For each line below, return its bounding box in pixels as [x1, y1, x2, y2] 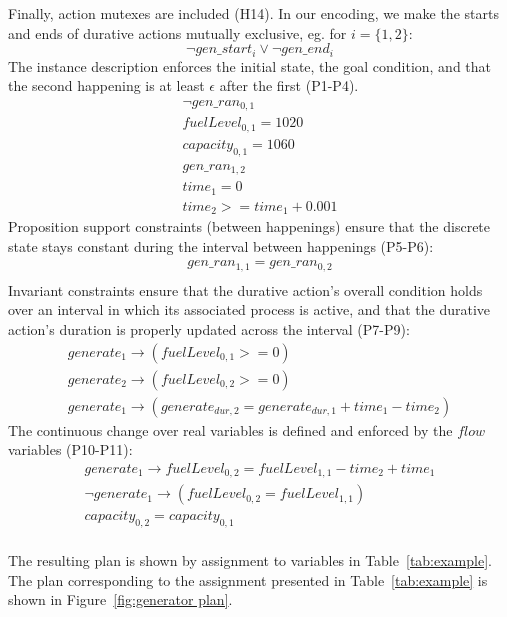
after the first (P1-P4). [219, 75, 359, 96]
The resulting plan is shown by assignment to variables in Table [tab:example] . [8, 550, 492, 571]
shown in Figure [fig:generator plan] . [8, 589, 233, 610]
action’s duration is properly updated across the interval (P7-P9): [8, 318, 410, 339]
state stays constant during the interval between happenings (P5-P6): [8, 235, 434, 256]
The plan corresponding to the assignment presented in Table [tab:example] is [8, 569, 488, 590]
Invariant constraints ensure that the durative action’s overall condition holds [8, 279, 483, 300]
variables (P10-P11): [8, 439, 133, 460]
